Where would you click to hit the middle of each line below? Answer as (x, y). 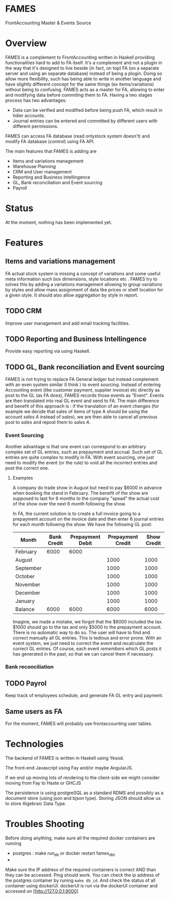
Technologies (35, 744)
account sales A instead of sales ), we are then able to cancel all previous (81, 417)
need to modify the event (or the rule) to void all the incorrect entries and (81, 462)
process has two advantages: (36, 100)
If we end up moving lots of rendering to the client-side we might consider (83, 778)
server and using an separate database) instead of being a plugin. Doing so (84, 73)
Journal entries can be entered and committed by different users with (85, 121)
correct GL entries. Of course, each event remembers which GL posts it (87, 649)
